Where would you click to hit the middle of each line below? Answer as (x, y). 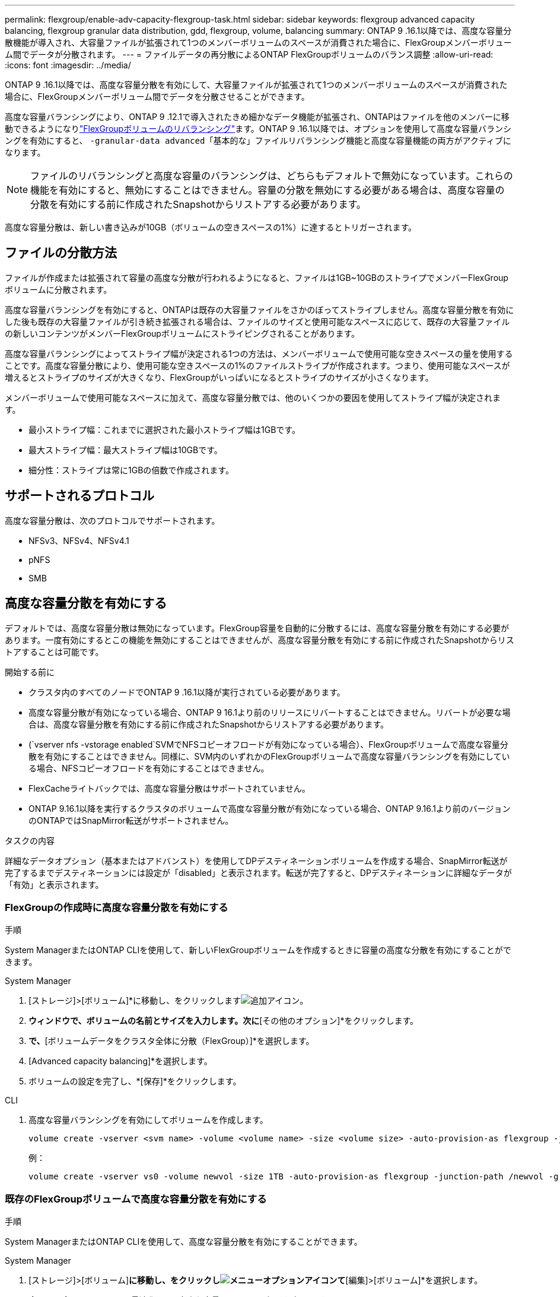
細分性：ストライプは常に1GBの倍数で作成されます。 (131, 470)
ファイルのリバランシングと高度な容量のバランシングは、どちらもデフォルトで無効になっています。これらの (272, 176)
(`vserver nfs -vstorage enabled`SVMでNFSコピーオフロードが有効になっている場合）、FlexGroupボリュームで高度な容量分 (268, 744)
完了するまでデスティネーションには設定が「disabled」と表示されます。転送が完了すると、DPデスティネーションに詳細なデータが (258, 872)
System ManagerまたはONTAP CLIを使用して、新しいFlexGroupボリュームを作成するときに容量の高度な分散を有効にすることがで (258, 950)
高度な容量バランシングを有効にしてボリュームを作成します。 (148, 1120)
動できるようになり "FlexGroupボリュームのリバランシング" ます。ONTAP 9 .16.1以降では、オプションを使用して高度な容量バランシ (258, 129)
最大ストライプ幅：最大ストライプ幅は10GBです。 (125, 450)
